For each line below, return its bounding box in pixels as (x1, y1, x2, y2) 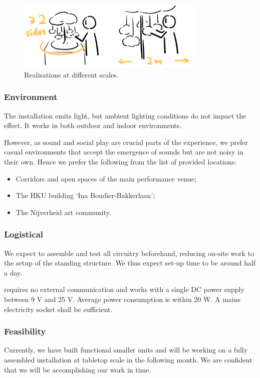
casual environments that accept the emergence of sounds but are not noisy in (4, 146, 243, 157)
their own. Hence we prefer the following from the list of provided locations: (4, 156, 237, 166)
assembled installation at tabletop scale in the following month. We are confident (4, 354, 252, 364)
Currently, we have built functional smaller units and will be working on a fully (4, 344, 248, 355)
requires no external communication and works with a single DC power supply (4, 284, 244, 294)
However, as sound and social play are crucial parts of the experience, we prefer (4, 136, 248, 147)
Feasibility (4, 325, 46, 337)
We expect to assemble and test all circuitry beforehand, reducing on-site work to (4, 247, 254, 258)
